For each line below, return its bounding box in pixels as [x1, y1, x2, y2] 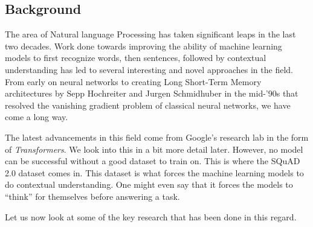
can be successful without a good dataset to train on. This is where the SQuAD [5, 155, 300, 167]
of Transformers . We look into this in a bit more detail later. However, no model [5, 142, 303, 155]
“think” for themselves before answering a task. [5, 190, 180, 202]
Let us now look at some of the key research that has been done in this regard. [5, 210, 297, 223]
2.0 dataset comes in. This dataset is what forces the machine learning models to [5, 166, 304, 179]
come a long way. [5, 110, 68, 123]
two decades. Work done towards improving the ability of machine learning [5, 39, 282, 52]
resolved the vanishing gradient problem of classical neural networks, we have [5, 98, 291, 111]
